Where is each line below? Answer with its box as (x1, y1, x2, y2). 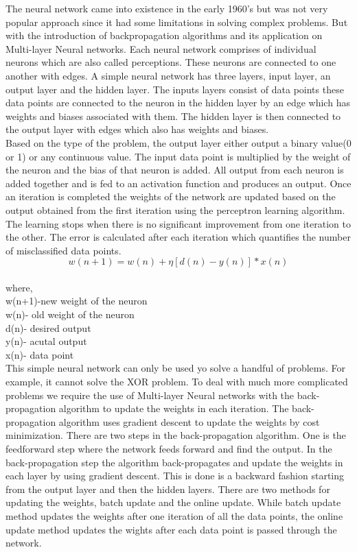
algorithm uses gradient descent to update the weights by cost (58, 414, 320, 429)
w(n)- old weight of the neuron (5, 307, 135, 322)
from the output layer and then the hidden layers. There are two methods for (5, 481, 330, 496)
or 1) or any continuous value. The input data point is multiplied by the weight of (5, 149, 351, 163)
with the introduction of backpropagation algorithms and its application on (5, 28, 323, 43)
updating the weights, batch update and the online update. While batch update (5, 495, 341, 509)
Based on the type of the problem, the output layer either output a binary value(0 (5, 135, 352, 149)
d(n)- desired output (5, 320, 91, 335)
